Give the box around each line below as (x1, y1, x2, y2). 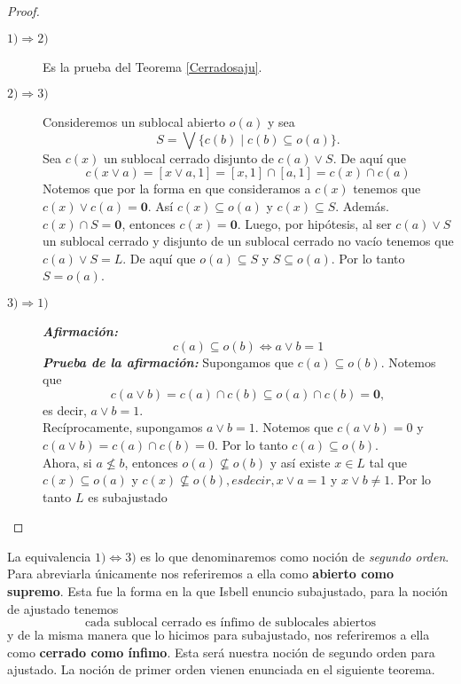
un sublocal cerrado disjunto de (103, 148, 274, 167)
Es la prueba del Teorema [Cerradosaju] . (43, 57, 262, 75)
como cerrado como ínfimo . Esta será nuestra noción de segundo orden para (7, 642, 435, 661)
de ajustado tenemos (7, 599, 119, 617)
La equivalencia (7, 546, 91, 565)
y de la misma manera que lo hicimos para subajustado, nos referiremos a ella (7, 625, 430, 644)
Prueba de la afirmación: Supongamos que (43, 352, 294, 371)
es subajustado (88, 487, 168, 506)
